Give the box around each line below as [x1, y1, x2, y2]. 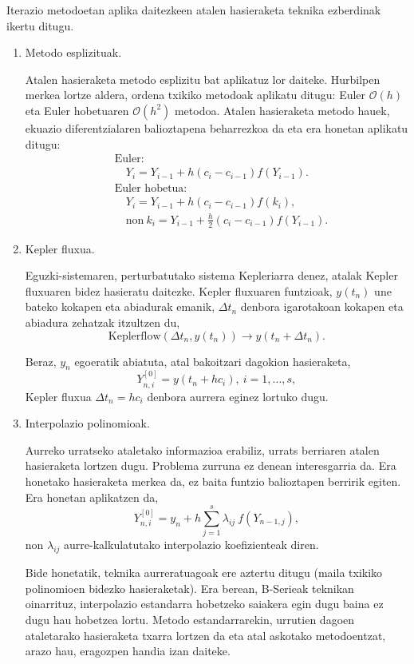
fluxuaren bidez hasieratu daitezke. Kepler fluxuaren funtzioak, [25, 282, 333, 299]
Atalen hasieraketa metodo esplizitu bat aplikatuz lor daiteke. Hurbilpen [25, 70, 380, 87]
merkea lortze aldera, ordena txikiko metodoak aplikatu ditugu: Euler [25, 86, 366, 103]
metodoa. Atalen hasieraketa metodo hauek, [174, 101, 390, 118]
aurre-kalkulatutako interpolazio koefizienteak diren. [64, 536, 319, 553]
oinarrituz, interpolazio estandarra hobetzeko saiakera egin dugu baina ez [25, 595, 384, 612]
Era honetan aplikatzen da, [25, 488, 159, 505]
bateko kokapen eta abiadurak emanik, [25, 298, 215, 315]
